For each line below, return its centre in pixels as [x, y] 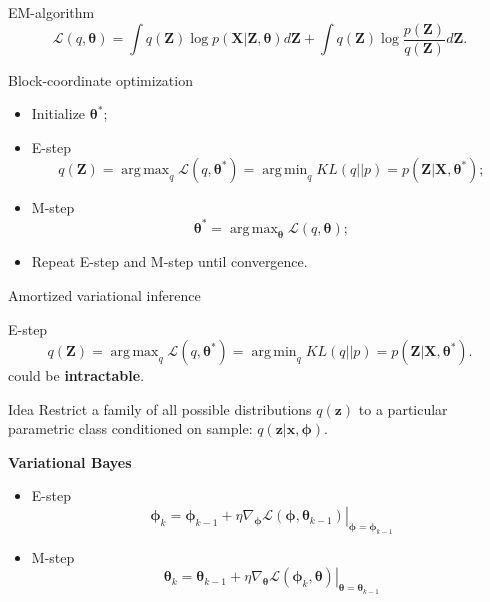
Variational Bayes [70, 461]
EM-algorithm [51, 12]
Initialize [58, 113]
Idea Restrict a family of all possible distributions [160, 408]
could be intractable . [76, 375]
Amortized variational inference [104, 294]
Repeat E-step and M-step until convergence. [169, 261]
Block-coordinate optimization [100, 79]
